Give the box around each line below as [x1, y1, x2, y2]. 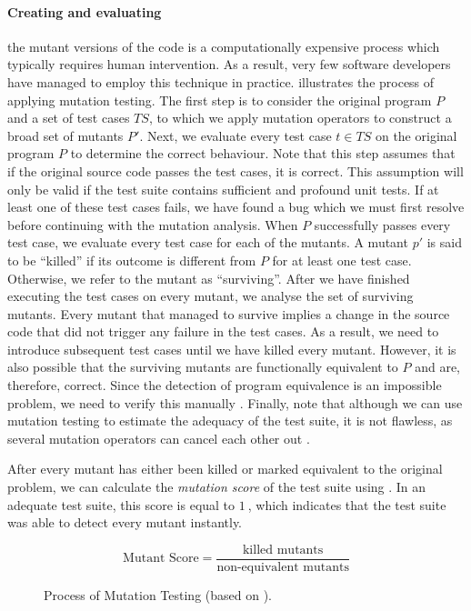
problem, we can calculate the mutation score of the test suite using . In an [7, 477, 426, 496]
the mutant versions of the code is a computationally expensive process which [7, 36, 440, 55]
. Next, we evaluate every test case [139, 125, 332, 145]
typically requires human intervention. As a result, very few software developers [7, 55, 451, 74]
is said [426, 233, 462, 252]
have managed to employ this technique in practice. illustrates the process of [7, 72, 435, 91]
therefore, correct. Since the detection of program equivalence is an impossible [7, 376, 442, 395]
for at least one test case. [272, 250, 412, 269]
